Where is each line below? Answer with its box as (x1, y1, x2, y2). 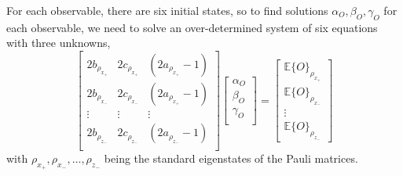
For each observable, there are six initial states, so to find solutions (6, 2, 328, 18)
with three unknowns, (6, 34, 111, 51)
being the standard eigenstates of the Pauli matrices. (104, 150, 358, 167)
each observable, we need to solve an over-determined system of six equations (6, 19, 378, 35)
